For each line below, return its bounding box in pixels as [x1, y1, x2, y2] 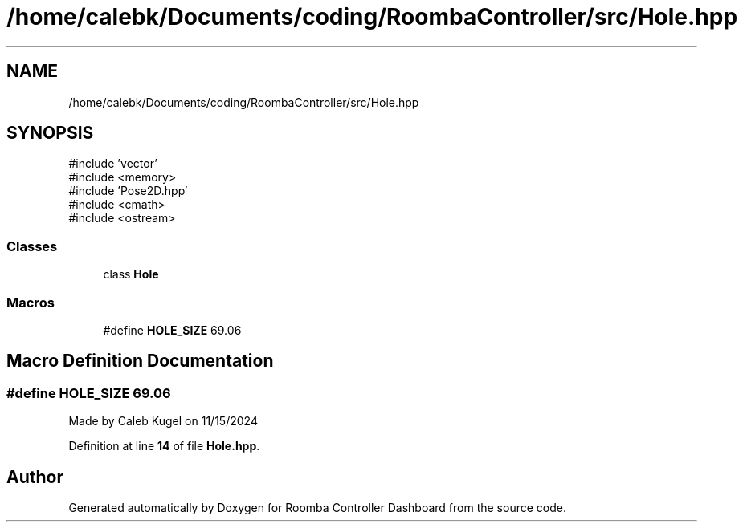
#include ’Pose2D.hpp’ [68, 184, 188, 198]
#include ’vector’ [68, 156, 157, 171]
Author [6, 466, 63, 487]
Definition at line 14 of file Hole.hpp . [68, 439, 260, 453]
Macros [6, 294, 55, 311]
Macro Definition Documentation [6, 351, 274, 372]
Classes [6, 238, 58, 254]
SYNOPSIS [6, 123, 94, 144]
